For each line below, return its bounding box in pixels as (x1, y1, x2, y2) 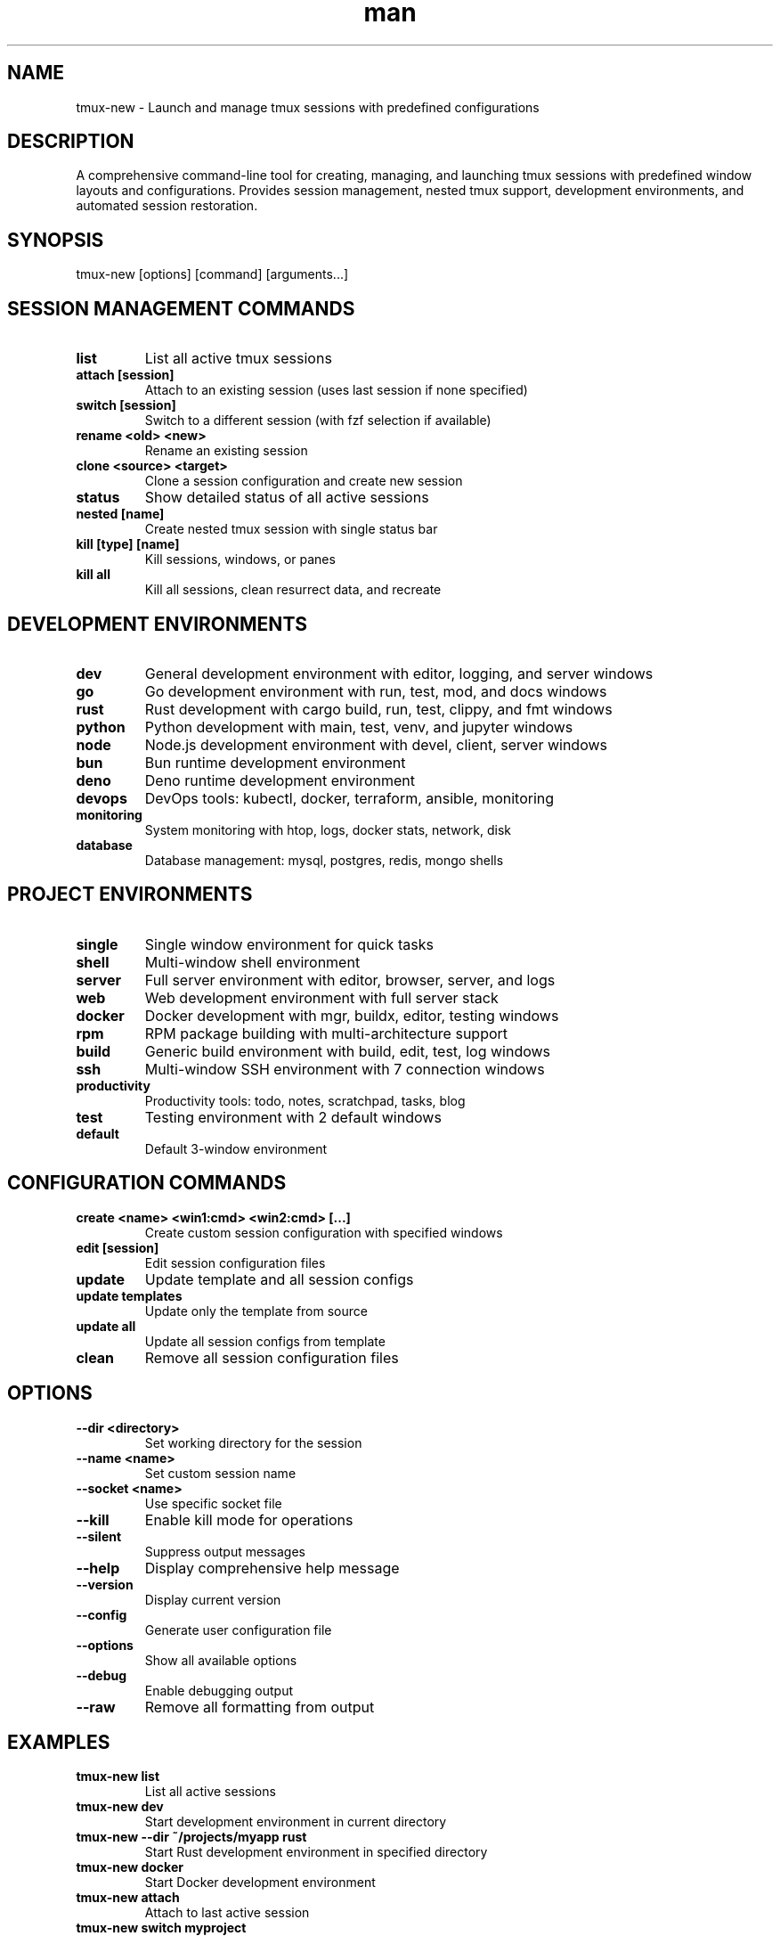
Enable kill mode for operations (144, 1510, 353, 1529)
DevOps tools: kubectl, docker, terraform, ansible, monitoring (144, 788, 555, 807)
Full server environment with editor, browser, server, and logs (144, 970, 556, 989)
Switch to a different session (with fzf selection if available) (144, 413, 492, 429)
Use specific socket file (144, 1495, 282, 1511)
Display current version (144, 1591, 281, 1607)
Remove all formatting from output (144, 1697, 375, 1716)
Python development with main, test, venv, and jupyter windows (144, 717, 573, 736)
